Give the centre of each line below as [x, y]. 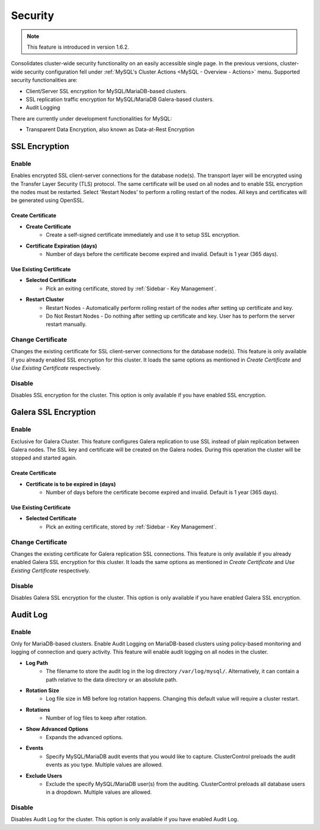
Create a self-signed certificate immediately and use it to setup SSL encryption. [143, 235]
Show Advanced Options [57, 729]
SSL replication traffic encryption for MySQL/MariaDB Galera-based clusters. [120, 99]
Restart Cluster [45, 299]
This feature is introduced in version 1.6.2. [78, 47]
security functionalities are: [44, 80]
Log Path [37, 663]
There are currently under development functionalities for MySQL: [92, 118]
